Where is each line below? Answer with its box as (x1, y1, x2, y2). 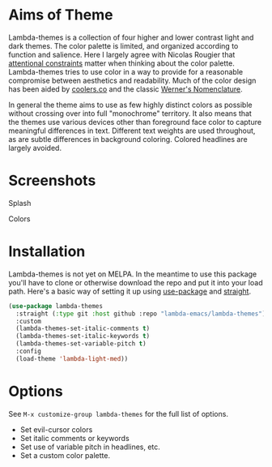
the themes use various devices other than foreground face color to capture (8, 117, 261, 126)
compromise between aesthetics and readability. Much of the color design (8, 75, 257, 85)
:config (15, 347, 42, 356)
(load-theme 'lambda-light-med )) (15, 354, 129, 362)
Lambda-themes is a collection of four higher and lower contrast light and (8, 32, 254, 42)
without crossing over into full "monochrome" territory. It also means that (8, 108, 253, 118)
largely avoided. (8, 143, 62, 152)
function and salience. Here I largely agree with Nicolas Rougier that (8, 49, 236, 59)
